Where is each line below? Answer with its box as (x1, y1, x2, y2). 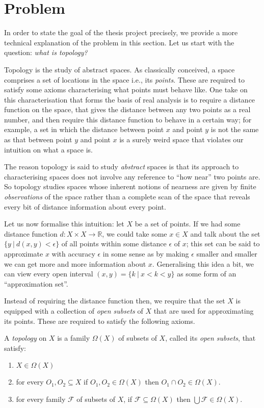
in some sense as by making (102, 248, 189, 259)
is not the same (210, 124, 259, 135)
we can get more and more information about (4, 258, 146, 269)
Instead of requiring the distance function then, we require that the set (4, 295, 225, 306)
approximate (4, 248, 43, 259)
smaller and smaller (196, 248, 257, 259)
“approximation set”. (4, 278, 68, 289)
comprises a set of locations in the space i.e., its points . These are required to (4, 74, 245, 85)
